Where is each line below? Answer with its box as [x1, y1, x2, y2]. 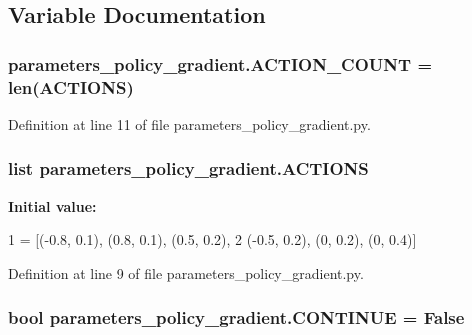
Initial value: [8, 195, 97, 216]
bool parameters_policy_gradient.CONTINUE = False [8, 305, 465, 330]
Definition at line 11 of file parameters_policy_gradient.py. [8, 113, 371, 134]
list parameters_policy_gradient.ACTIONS [8, 156, 369, 181]
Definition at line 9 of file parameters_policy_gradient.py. [8, 262, 364, 283]
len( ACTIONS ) [8, 74, 134, 99]
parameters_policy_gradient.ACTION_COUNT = [8, 51, 433, 76]
